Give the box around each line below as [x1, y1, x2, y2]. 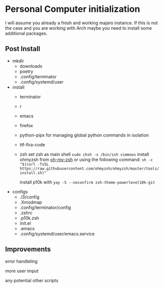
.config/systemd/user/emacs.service [19, 231, 95, 237]
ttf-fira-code [19, 142, 45, 147]
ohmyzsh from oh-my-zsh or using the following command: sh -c [19, 156, 153, 162]
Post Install [5, 45, 41, 53]
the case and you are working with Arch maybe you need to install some [5, 25, 152, 31]
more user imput [5, 268, 39, 274]
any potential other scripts [5, 277, 58, 283]
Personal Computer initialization [5, 3, 140, 15]
